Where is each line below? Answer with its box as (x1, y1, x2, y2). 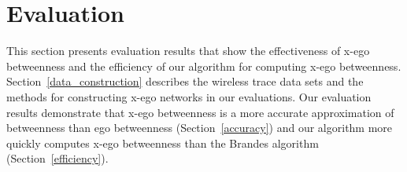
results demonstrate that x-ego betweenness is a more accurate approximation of (6, 104, 394, 120)
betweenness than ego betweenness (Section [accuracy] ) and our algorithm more (6, 119, 393, 136)
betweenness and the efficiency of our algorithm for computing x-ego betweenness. (6, 57, 401, 74)
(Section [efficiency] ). (6, 150, 109, 167)
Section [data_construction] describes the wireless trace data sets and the (6, 73, 364, 90)
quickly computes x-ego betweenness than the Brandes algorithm (6, 134, 319, 151)
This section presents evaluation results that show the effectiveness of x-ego (6, 42, 370, 59)
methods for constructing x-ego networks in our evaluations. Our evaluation (6, 88, 372, 104)
